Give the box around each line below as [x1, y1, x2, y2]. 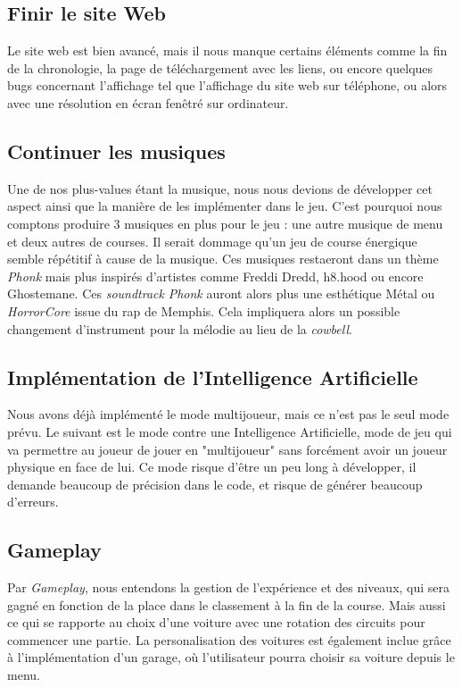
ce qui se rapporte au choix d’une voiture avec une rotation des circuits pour [7, 613, 425, 632]
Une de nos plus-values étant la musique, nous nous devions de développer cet [7, 179, 433, 197]
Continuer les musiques [7, 137, 226, 164]
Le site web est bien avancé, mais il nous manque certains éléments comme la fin [7, 41, 448, 60]
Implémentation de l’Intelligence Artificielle [7, 363, 418, 390]
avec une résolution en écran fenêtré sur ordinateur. [7, 93, 289, 112]
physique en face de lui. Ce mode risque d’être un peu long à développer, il [7, 457, 417, 476]
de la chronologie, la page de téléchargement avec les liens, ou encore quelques [7, 58, 433, 77]
